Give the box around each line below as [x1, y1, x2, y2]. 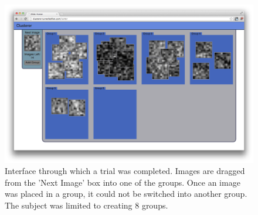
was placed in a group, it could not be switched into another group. [5, 187, 247, 200]
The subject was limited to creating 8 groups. [5, 199, 168, 211]
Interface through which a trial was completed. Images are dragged [5, 165, 245, 177]
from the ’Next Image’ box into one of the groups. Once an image [5, 176, 240, 188]
